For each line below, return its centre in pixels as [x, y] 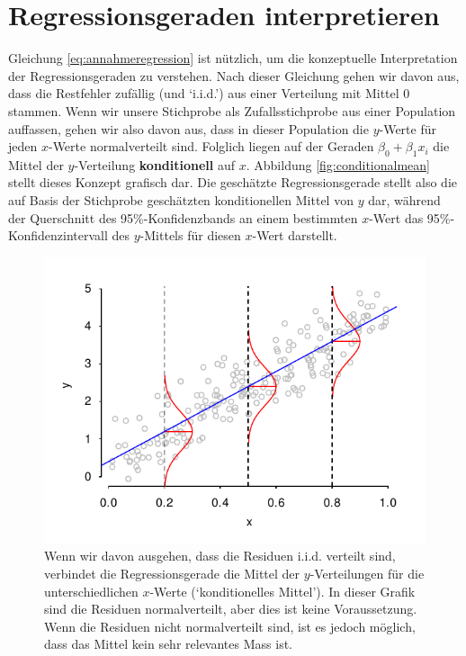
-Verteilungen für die [367, 574]
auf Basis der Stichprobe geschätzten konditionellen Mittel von [181, 200]
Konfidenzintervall [58, 235]
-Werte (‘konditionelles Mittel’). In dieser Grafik [282, 591]
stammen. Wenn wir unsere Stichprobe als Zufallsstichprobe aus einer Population [232, 110]
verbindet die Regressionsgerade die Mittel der [172, 574]
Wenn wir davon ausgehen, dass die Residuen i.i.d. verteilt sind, [220, 556]
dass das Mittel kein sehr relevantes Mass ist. [168, 644]
